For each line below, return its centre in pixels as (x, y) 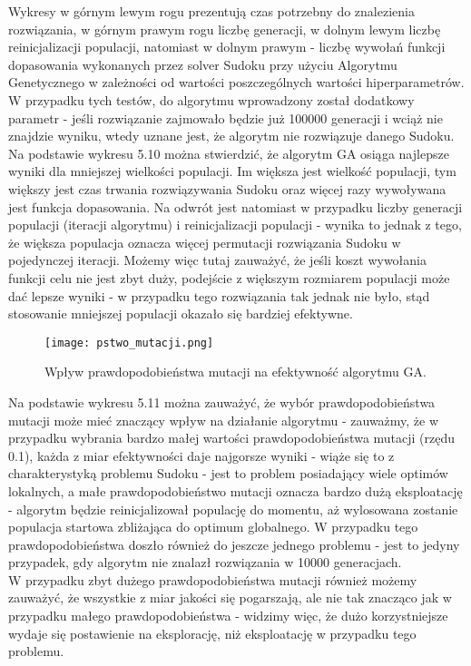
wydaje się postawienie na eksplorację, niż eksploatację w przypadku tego (212, 633)
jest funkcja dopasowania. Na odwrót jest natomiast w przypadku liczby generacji (235, 206)
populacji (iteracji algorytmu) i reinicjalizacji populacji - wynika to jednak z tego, (235, 225)
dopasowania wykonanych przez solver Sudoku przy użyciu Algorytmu (203, 64)
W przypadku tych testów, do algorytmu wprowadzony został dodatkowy (211, 99)
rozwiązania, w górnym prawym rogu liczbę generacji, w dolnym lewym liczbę (225, 29)
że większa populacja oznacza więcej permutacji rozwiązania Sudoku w (205, 242)
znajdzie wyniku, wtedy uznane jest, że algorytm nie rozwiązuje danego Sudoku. (231, 136)
